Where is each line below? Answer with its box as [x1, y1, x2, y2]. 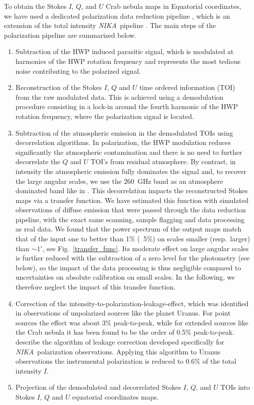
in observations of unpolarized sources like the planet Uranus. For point [15, 308, 231, 318]
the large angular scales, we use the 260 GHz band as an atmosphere [15, 175, 223, 186]
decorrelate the [15, 156, 60, 167]
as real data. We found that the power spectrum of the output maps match [15, 224, 242, 234]
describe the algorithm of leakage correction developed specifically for [15, 337, 225, 347]
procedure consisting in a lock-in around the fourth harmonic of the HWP [15, 101, 238, 112]
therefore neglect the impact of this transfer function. [15, 282, 176, 292]
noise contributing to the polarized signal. [15, 65, 141, 76]
